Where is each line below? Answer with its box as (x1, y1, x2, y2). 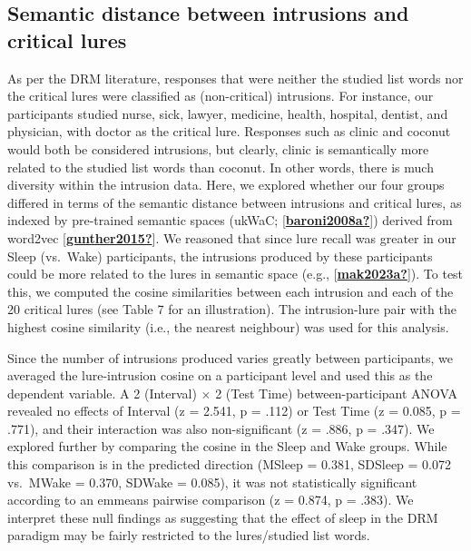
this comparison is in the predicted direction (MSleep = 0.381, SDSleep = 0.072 (7, 455, 452, 474)
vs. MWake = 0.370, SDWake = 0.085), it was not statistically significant (7, 472, 417, 491)
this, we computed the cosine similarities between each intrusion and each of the (7, 281, 454, 300)
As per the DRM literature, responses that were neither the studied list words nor (7, 68, 464, 87)
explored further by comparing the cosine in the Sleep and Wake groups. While (7, 437, 447, 456)
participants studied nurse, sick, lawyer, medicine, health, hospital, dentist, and (7, 103, 448, 123)
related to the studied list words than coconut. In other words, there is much (7, 157, 434, 176)
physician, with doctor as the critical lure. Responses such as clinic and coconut (7, 122, 451, 141)
